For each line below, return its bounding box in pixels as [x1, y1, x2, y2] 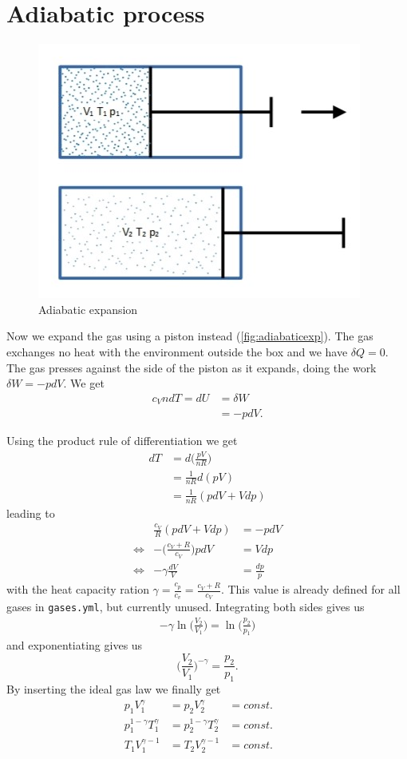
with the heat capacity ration [6, 581, 149, 598]
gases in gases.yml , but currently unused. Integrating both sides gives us [6, 598, 365, 615]
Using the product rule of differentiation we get [6, 432, 238, 449]
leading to [6, 504, 55, 521]
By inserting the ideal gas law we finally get [6, 680, 221, 697]
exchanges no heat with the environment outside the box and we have [6, 343, 348, 360]
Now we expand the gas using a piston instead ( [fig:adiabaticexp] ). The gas [6, 328, 373, 344]
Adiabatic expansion [38, 300, 138, 317]
